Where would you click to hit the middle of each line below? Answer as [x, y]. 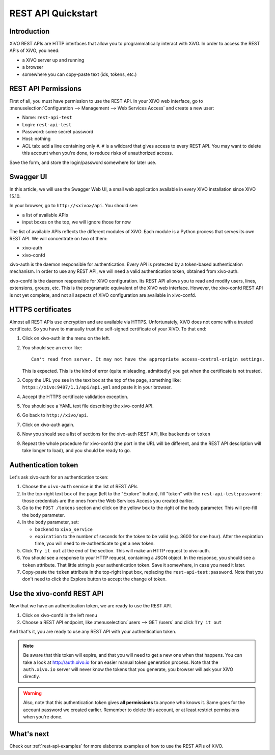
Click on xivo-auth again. [48, 425]
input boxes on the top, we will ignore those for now [77, 222]
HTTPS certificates [40, 310]
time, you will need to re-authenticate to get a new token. [95, 543]
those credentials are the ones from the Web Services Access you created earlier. [108, 501]
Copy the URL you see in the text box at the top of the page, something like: [102, 380]
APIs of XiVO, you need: [34, 50]
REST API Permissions [45, 89]
